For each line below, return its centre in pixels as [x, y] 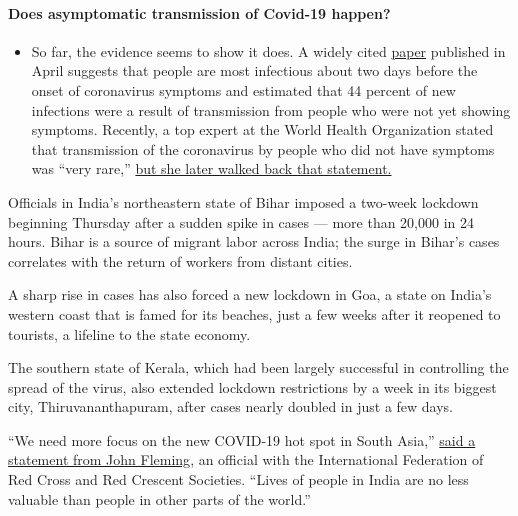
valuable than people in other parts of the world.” [159, 498]
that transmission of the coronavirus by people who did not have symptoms [263, 148]
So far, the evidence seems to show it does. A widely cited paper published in [268, 50]
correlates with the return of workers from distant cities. [180, 260]
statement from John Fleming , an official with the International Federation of [246, 459]
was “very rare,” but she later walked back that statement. [211, 168]
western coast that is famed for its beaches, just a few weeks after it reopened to [254, 313]
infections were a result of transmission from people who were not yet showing [271, 109]
